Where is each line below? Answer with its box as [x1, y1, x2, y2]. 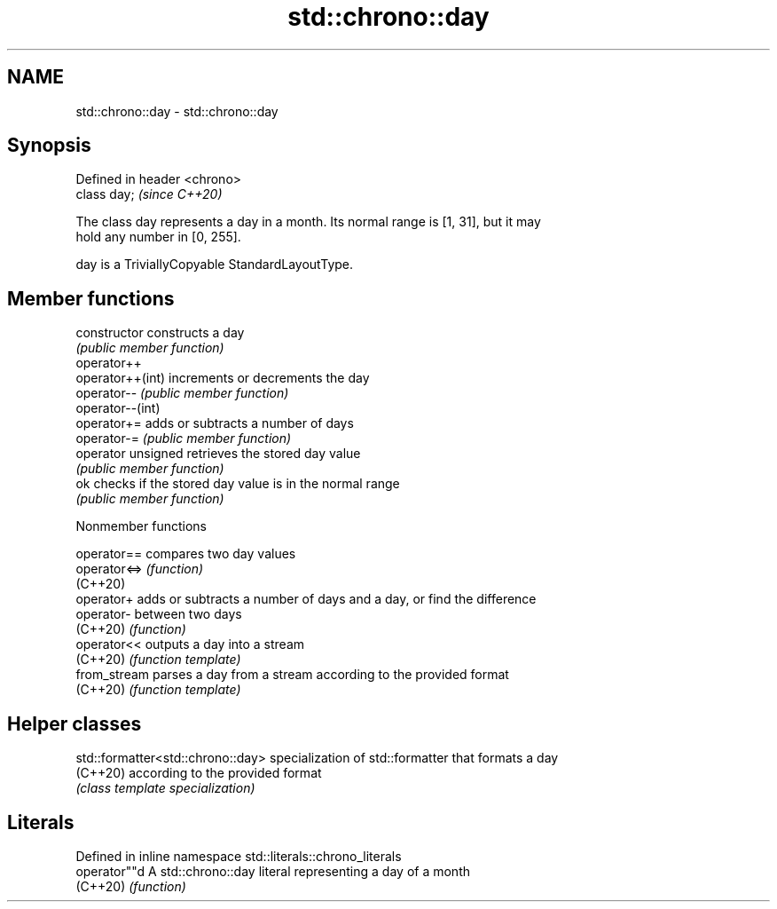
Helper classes [7, 712, 142, 735]
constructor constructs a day [75, 325, 245, 341]
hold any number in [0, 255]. [75, 229, 241, 245]
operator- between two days [75, 606, 242, 622]
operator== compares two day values [75, 546, 296, 562]
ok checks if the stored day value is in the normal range [75, 476, 400, 492]
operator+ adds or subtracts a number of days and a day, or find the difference [75, 591, 537, 607]
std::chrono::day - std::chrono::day [75, 103, 279, 119]
